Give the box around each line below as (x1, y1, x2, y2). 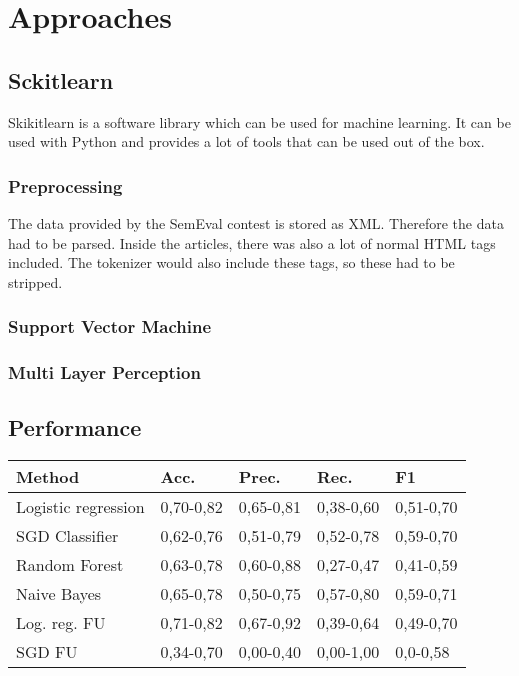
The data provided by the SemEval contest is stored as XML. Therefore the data (8, 212, 504, 233)
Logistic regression (16, 495, 145, 519)
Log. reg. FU (16, 611, 106, 635)
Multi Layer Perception (8, 360, 201, 385)
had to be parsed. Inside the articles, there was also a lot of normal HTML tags (8, 232, 496, 253)
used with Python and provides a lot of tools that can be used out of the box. (8, 131, 485, 152)
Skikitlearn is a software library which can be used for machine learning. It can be (8, 111, 511, 132)
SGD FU (16, 640, 78, 664)
